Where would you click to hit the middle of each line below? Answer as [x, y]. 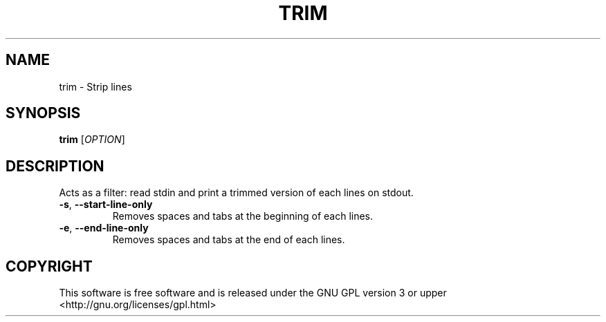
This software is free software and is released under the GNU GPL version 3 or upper [253, 293]
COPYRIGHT [49, 266]
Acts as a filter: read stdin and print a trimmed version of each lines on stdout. [236, 193]
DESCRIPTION [55, 166]
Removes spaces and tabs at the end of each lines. [229, 240]
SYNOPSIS [43, 113]
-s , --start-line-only [106, 205]
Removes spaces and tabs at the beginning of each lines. [243, 216]
